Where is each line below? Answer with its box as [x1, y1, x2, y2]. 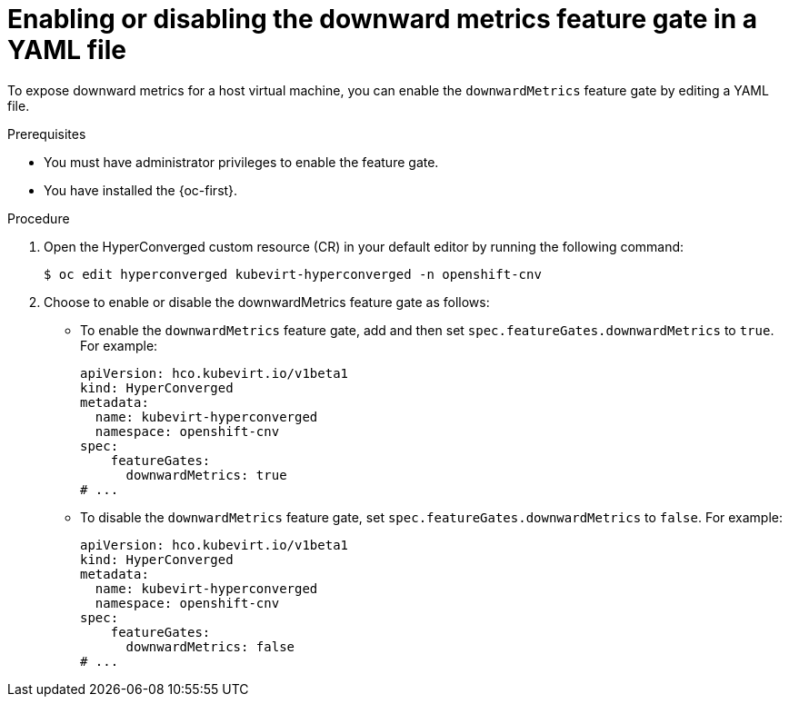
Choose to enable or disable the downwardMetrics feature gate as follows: [44, 293, 490, 310]
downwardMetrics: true [125, 467, 287, 482]
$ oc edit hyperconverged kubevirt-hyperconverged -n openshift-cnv [44, 266, 542, 282]
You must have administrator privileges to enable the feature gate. [44, 154, 439, 170]
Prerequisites [7, 125, 86, 142]
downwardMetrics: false [125, 639, 295, 654]
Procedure [7, 210, 70, 226]
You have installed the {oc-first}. [44, 182, 238, 198]
